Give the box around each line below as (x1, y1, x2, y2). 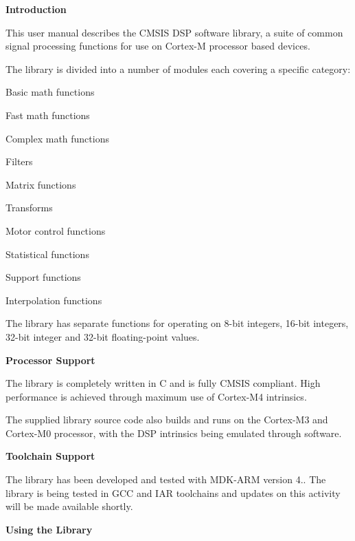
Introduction (5, 2, 67, 16)
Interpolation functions (5, 293, 102, 307)
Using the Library (5, 522, 93, 536)
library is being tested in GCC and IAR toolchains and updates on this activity (5, 485, 341, 500)
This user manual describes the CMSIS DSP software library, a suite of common (5, 25, 343, 39)
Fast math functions (5, 107, 90, 122)
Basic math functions (5, 85, 95, 99)
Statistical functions (5, 246, 89, 261)
